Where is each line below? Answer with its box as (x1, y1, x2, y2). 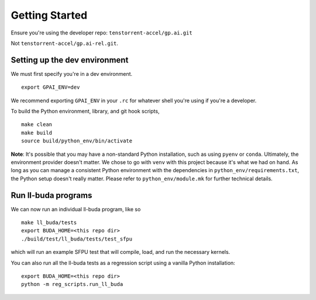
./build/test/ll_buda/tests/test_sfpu (21, 235, 133, 242)
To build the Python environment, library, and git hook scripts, (11, 108, 160, 115)
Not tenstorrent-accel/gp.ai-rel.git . (11, 40, 118, 47)
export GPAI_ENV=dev (21, 84, 80, 90)
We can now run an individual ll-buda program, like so (11, 205, 141, 212)
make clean (21, 121, 53, 128)
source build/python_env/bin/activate (21, 138, 133, 144)
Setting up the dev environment (11, 55, 129, 65)
